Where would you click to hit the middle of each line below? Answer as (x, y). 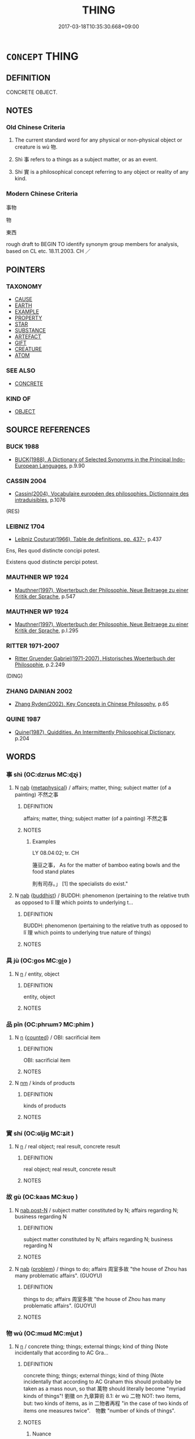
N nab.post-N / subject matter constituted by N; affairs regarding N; (96, 1210)
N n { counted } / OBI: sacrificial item (58, 1037)
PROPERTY (28, 318)
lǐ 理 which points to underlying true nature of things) (87, 933)
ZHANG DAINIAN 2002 (39, 692)
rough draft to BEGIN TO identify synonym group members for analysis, (93, 244)
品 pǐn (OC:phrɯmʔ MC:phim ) (50, 1024)
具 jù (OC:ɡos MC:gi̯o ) (39, 961)
